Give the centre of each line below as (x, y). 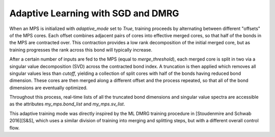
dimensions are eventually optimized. (48, 88)
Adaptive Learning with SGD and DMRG (94, 13)
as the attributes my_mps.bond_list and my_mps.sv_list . (67, 104)
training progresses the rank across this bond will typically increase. (81, 50)
